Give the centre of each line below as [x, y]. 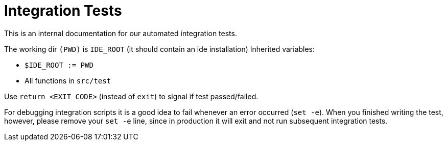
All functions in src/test [68, 80]
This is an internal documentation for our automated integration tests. [121, 33]
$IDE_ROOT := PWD [59, 65]
